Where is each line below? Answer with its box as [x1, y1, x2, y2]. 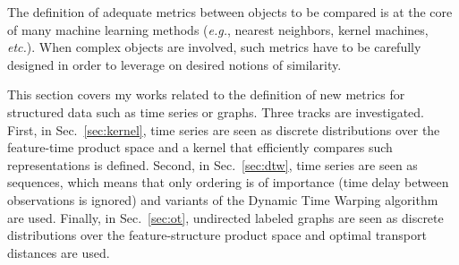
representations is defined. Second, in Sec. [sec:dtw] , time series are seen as [7, 155, 418, 174]
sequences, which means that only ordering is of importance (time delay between [7, 173, 449, 192]
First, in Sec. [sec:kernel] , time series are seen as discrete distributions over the [7, 120, 440, 139]
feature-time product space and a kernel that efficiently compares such [7, 138, 393, 157]
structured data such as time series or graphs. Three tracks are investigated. [7, 102, 424, 121]
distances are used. [7, 243, 110, 261]
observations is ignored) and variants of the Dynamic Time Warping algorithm [7, 190, 438, 209]
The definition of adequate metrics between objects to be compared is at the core [7, 3, 453, 21]
